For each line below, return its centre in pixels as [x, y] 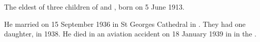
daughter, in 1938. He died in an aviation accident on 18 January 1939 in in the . [130, 34]
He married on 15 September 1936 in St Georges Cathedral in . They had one [125, 24]
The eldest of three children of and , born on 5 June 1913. [94, 7]
